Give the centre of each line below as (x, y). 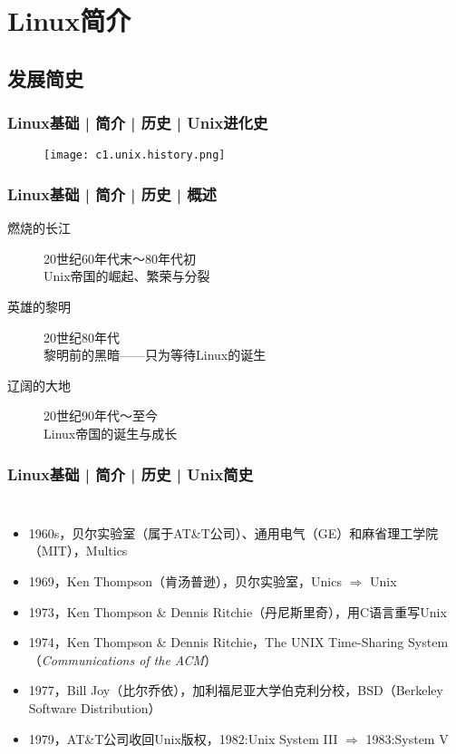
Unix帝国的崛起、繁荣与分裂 (127, 276)
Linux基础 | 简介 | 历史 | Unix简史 (131, 474)
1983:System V (407, 738)
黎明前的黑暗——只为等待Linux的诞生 (155, 355)
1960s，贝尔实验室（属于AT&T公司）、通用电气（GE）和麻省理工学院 (233, 532)
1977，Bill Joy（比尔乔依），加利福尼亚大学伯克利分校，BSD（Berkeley (236, 690)
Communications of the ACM (123, 659)
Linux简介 (69, 20)
